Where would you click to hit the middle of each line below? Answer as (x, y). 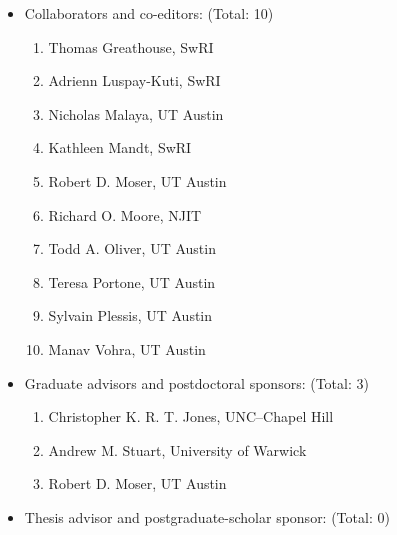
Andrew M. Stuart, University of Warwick (177, 449)
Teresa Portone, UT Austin (132, 281)
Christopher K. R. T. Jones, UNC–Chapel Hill (191, 416)
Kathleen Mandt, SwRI (120, 147)
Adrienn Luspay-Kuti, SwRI (134, 80)
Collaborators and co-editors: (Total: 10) (149, 13)
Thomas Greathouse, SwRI (131, 46)
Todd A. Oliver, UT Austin (132, 248)
